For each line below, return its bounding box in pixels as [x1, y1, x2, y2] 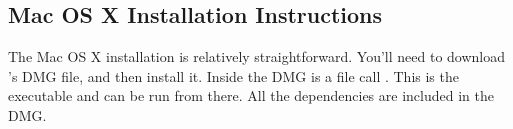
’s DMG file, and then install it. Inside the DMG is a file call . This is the [8, 65, 459, 86]
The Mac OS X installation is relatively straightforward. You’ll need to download [8, 46, 506, 67]
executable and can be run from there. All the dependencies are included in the [8, 85, 494, 106]
